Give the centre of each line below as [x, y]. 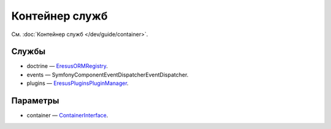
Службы [29, 52]
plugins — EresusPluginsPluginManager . [78, 83]
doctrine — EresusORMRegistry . [67, 66]
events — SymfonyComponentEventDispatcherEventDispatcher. [108, 75]
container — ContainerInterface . [67, 116]
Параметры [35, 101]
